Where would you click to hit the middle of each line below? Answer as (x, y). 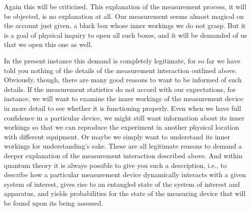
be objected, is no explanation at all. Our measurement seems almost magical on (124, 16)
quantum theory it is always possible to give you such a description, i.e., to (115, 165)
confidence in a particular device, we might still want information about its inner (124, 117)
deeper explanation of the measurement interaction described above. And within (123, 155)
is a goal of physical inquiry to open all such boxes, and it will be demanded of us (125, 35)
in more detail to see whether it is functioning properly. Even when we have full (123, 108)
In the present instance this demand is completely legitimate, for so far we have (122, 60)
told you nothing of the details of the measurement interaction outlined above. (121, 70)
